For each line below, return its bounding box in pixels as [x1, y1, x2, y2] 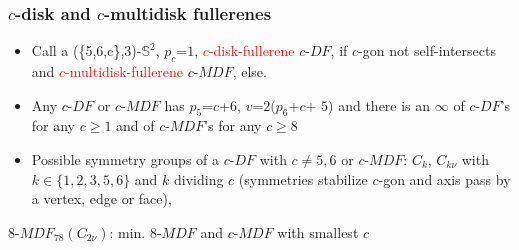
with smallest [277, 221, 359, 242]
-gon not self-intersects [358, 40, 496, 61]
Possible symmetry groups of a [31, 149, 220, 169]
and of [116, 115, 155, 136]
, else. [232, 61, 267, 82]
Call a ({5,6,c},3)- [31, 40, 142, 61]
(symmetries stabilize [238, 168, 368, 189]
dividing [173, 168, 224, 189]
